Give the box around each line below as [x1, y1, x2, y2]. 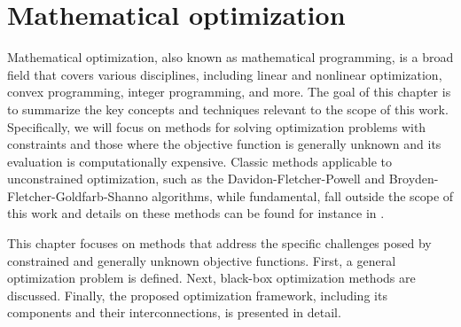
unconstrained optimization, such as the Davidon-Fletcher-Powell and [7, 169, 385, 188]
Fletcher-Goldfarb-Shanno [7, 186, 148, 205]
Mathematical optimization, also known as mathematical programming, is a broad [7, 48, 454, 66]
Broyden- [388, 169, 439, 188]
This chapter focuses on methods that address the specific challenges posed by [7, 234, 432, 253]
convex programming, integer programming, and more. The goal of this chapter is [7, 82, 451, 101]
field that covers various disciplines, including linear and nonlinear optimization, [7, 65, 442, 83]
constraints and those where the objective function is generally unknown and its [7, 135, 441, 153]
